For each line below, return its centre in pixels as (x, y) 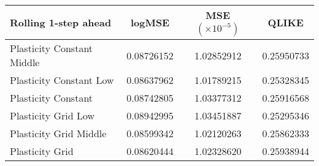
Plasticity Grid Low (52, 115)
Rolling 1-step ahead (61, 22)
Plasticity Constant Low (62, 80)
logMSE (150, 22)
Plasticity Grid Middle (58, 133)
